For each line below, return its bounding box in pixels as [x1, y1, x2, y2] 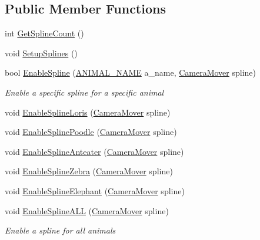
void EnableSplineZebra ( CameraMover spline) [5, 165, 173, 177]
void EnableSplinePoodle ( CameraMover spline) [5, 126, 177, 138]
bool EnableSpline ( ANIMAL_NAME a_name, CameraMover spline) [5, 66, 256, 79]
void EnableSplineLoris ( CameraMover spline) [5, 106, 171, 118]
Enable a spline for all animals [5, 224, 116, 236]
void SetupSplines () [5, 46, 78, 59]
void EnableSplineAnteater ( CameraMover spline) [5, 145, 184, 157]
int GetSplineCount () [5, 27, 84, 39]
